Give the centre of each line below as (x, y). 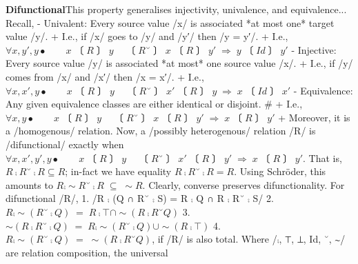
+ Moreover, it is (314, 117)
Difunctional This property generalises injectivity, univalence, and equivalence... (176, 9)
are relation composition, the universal (87, 252)
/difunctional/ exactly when (65, 144)
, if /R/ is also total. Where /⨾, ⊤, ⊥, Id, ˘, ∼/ (249, 239)
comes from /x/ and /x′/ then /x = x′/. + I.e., (105, 76)
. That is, (322, 158)
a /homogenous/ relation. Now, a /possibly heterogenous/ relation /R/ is (161, 131)
